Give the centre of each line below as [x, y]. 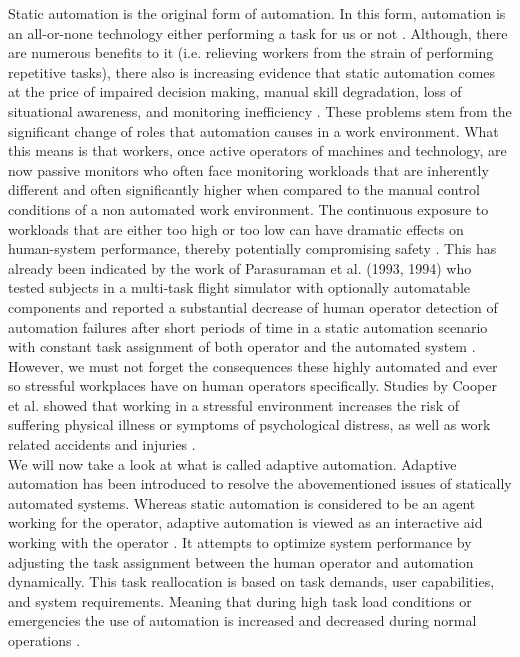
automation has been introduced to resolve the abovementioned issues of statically [260, 483]
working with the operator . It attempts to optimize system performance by [240, 542]
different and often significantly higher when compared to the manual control [244, 189]
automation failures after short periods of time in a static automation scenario [248, 326]
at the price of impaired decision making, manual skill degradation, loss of [235, 91]
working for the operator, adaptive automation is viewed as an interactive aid [245, 522]
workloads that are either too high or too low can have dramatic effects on [236, 228]
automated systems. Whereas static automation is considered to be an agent [242, 502]
